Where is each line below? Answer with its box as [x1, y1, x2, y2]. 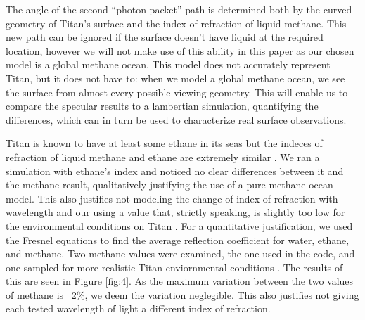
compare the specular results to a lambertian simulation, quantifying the [6, 98, 319, 113]
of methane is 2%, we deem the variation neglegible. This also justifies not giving [6, 287, 359, 302]
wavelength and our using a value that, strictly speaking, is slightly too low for [6, 205, 345, 219]
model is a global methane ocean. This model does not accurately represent [6, 57, 331, 72]
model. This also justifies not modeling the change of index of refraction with [6, 191, 338, 205]
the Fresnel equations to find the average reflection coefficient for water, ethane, [6, 232, 350, 247]
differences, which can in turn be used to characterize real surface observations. [6, 112, 347, 127]
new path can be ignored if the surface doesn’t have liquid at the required [6, 30, 324, 44]
